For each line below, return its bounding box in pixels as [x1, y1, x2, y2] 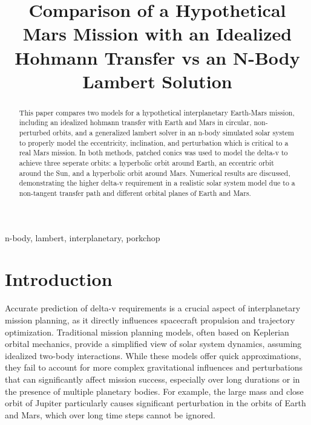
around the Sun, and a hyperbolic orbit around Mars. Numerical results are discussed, [19, 167, 290, 178]
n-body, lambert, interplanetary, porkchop [5, 231, 160, 244]
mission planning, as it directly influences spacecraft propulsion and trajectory [5, 313, 295, 326]
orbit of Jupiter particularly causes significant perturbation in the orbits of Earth [5, 397, 306, 409]
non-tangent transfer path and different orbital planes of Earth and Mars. [19, 187, 251, 198]
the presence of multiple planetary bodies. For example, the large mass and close [5, 384, 304, 397]
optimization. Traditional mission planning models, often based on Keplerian [5, 325, 289, 338]
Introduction [5, 267, 113, 291]
